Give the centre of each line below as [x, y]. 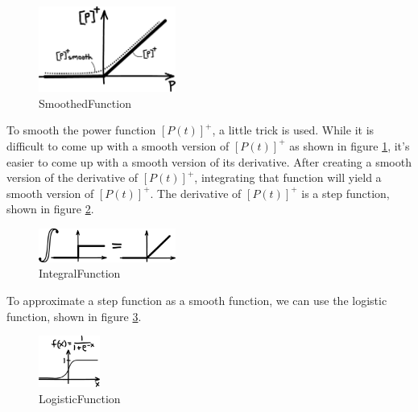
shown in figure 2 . [50, 209]
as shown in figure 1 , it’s [350, 145]
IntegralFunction [80, 273]
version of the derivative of [72, 177]
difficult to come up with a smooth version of [118, 145]
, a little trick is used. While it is [293, 130]
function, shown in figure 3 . [74, 316]
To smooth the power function [81, 130]
